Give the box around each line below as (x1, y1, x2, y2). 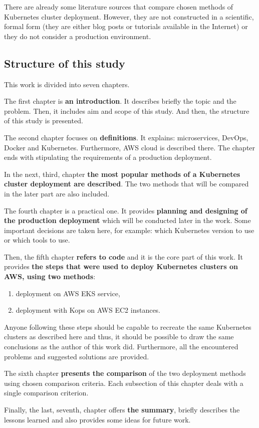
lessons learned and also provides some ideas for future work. (4, 414, 191, 424)
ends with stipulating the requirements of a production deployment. (4, 152, 212, 162)
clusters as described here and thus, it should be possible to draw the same (4, 331, 234, 342)
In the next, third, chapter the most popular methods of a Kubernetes (4, 168, 240, 179)
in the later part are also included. (4, 188, 110, 198)
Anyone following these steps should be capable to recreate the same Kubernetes (4, 321, 251, 332)
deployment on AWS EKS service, (16, 288, 120, 298)
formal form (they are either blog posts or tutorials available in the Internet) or (4, 21, 248, 32)
